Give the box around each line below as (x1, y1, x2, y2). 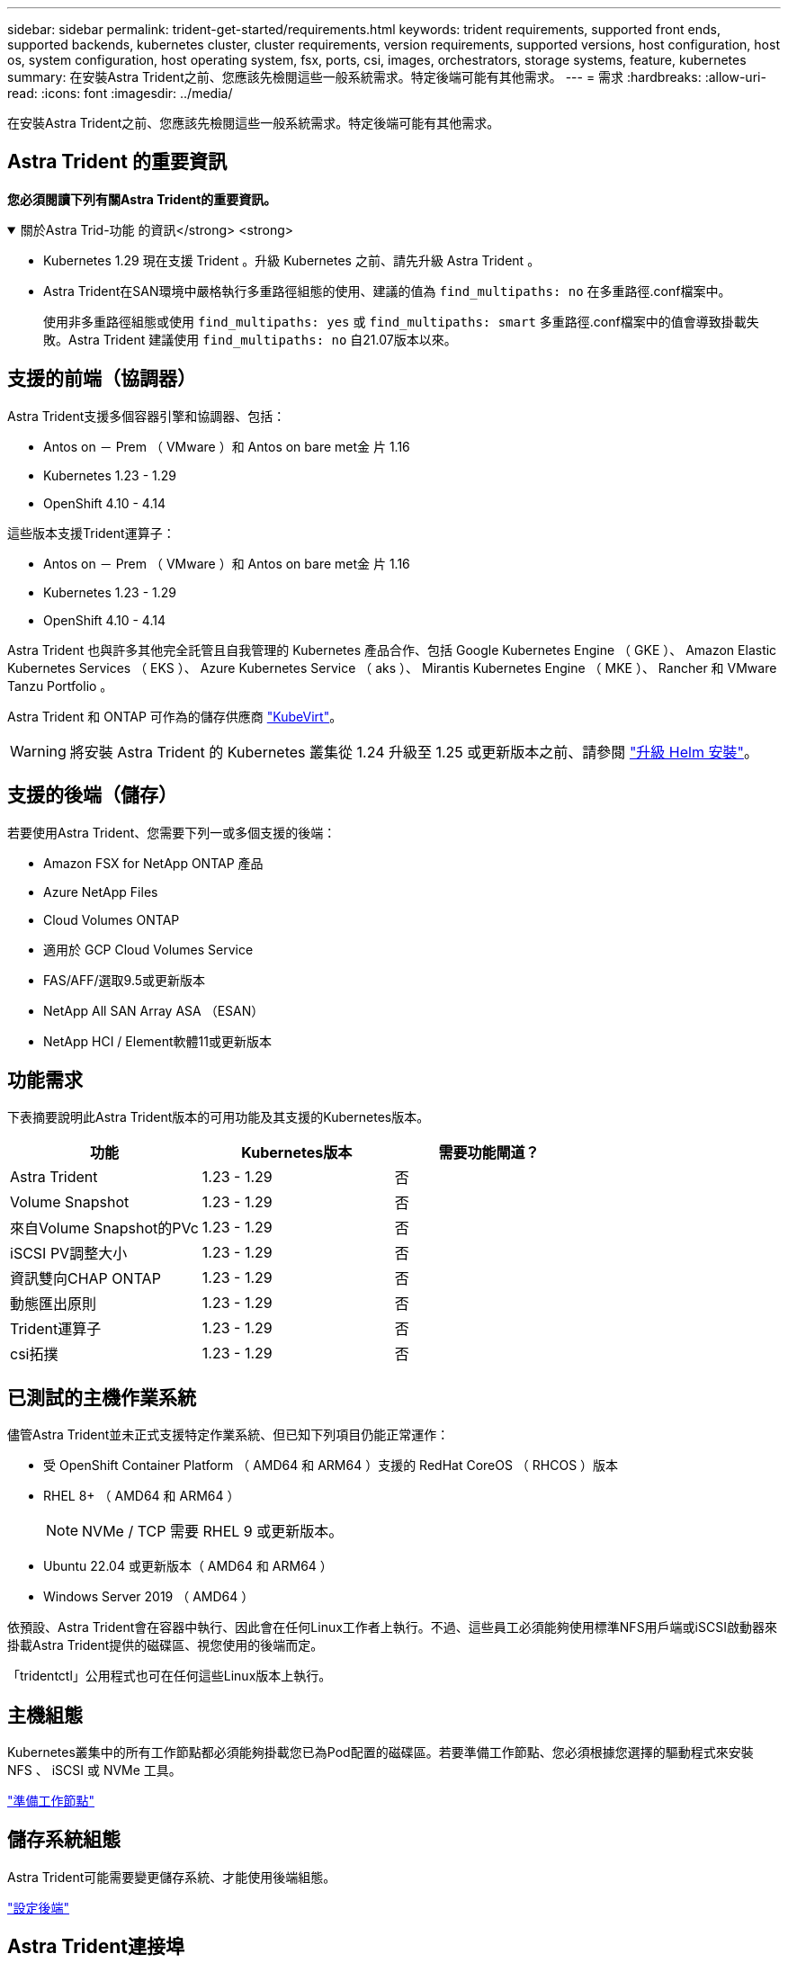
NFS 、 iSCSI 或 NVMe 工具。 (7, 1762, 182, 1779)
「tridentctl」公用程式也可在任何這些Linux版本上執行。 (7, 1668, 332, 1684)
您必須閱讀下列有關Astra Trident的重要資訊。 (7, 191, 277, 207)
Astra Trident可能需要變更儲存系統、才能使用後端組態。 (7, 1869, 336, 1885)
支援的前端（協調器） (7, 367, 196, 390)
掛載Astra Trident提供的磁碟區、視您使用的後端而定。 (7, 1637, 324, 1654)
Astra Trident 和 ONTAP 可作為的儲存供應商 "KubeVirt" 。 (7, 708, 343, 724)
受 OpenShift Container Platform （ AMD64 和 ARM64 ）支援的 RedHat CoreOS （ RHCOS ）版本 (43, 1457, 619, 1474)
